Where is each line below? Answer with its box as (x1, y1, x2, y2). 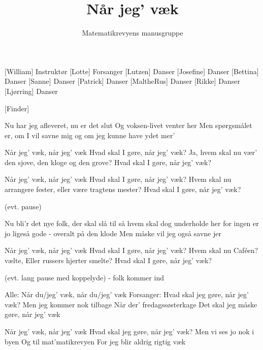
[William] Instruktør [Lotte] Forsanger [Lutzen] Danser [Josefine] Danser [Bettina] (5, 66, 259, 76)
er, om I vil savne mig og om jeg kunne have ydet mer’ (5, 130, 175, 140)
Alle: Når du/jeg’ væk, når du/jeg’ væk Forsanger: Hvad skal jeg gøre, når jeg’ (5, 289, 249, 300)
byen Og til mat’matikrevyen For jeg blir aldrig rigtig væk (5, 336, 186, 346)
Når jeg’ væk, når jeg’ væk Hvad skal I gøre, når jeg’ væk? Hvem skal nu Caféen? (5, 245, 258, 256)
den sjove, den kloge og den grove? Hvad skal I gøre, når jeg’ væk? (5, 156, 212, 167)
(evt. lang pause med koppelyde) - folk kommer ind (5, 272, 164, 282)
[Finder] (5, 103, 29, 113)
